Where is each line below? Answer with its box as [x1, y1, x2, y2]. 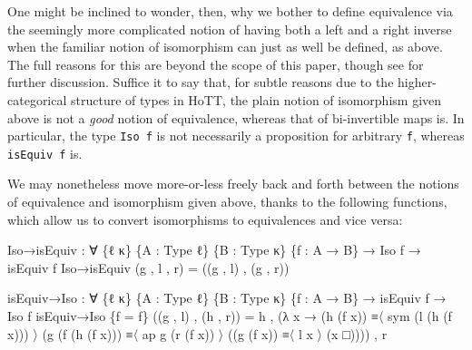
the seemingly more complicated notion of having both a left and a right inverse [7, 19, 452, 38]
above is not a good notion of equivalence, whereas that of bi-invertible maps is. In [7, 108, 465, 127]
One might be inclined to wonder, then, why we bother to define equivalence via [7, 2, 453, 20]
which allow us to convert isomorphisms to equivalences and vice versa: [7, 209, 403, 228]
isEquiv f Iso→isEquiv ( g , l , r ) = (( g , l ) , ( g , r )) [7, 258, 290, 277]
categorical [7, 90, 67, 109]
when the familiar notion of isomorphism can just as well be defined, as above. [7, 37, 443, 56]
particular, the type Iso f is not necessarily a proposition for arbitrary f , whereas [7, 126, 465, 145]
